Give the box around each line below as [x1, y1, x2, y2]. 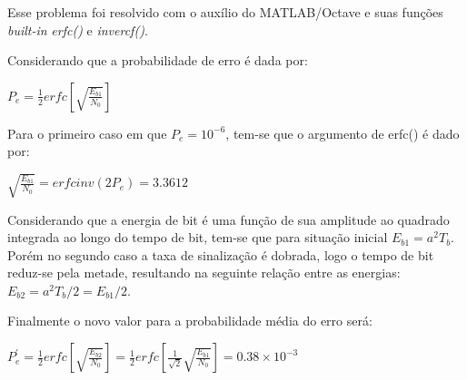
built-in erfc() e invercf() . [7, 20, 148, 39]
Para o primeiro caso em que [7, 123, 167, 142]
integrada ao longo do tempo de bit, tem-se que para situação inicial [7, 228, 388, 247]
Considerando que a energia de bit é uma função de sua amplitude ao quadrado [7, 209, 450, 229]
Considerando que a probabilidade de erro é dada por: [7, 51, 308, 70]
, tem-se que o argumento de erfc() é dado [225, 123, 460, 142]
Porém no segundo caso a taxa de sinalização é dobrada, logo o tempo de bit [7, 245, 434, 264]
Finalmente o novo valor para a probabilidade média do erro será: [7, 311, 373, 330]
